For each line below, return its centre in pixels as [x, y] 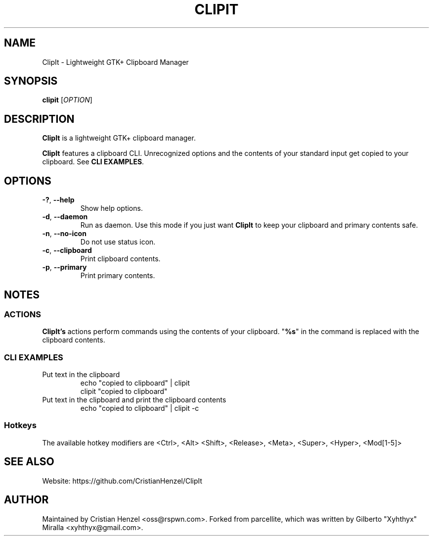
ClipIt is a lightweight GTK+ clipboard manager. [119, 138]
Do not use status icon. [118, 242]
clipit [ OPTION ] [67, 100]
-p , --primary [65, 267]
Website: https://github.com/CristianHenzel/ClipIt [122, 481]
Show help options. [111, 208]
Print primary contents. [118, 276]
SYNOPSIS [31, 81]
